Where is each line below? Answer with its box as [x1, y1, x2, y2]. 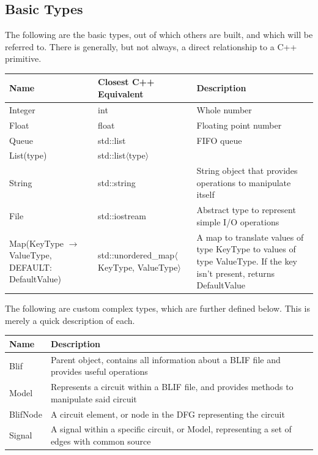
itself [196, 188, 215, 201]
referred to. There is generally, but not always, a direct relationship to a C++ [5, 40, 297, 53]
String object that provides [196, 164, 298, 177]
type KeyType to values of [196, 243, 296, 255]
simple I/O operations [196, 215, 279, 228]
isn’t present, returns [196, 266, 275, 279]
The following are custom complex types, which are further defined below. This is [5, 302, 310, 315]
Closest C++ [98, 75, 155, 88]
